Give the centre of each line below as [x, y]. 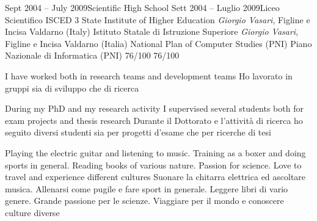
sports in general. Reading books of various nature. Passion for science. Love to [153, 165]
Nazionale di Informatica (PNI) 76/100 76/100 [92, 55]
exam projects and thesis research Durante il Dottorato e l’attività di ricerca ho [154, 120]
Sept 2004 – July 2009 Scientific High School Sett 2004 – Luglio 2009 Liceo [142, 7]
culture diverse [32, 212]
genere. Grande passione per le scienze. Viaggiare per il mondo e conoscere [144, 201]
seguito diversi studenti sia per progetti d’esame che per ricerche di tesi [138, 132]
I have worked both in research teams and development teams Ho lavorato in [149, 75]
